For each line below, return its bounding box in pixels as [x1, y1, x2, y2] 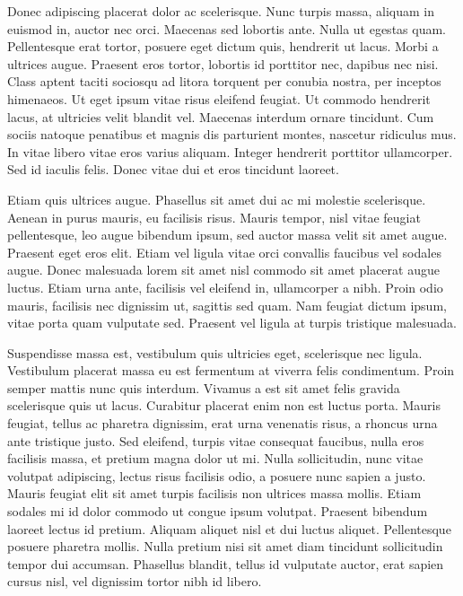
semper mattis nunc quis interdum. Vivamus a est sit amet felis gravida [7, 378, 400, 397]
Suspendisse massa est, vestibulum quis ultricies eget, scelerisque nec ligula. [7, 343, 423, 362]
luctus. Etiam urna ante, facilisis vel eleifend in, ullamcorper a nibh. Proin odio [7, 277, 443, 296]
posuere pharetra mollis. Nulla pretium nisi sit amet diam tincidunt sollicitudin [7, 537, 443, 556]
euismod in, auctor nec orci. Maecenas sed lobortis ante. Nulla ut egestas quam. [7, 19, 446, 38]
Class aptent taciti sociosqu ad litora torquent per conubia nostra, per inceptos [7, 72, 441, 91]
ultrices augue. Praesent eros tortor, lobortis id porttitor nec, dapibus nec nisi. [7, 54, 439, 73]
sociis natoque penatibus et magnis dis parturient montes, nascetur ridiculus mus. [7, 125, 457, 144]
